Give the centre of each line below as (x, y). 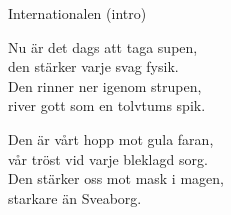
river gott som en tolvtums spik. (107, 105)
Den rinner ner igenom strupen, (105, 85)
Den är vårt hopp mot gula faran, (111, 138)
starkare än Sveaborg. (75, 197)
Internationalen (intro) (77, 13)
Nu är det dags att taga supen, (103, 46)
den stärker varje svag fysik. (93, 66)
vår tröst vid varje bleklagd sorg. (108, 158)
